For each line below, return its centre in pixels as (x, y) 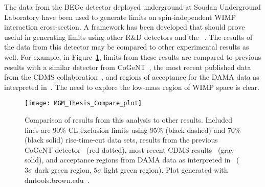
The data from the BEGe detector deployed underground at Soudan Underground (132, 7)
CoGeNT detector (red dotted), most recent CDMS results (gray (129, 149)
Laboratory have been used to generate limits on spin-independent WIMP (120, 17)
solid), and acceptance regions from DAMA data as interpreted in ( (132, 160)
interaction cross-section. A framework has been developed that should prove (125, 27)
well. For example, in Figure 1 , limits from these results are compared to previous (133, 56)
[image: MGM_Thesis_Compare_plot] (83, 103)
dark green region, (63, 169)
